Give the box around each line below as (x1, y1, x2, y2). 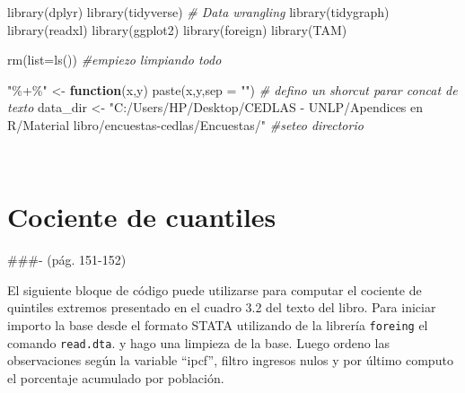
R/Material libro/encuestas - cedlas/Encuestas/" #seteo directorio (7, 115, 364, 134)
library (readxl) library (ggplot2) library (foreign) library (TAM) (7, 20, 347, 39)
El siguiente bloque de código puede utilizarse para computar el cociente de (7, 280, 422, 299)
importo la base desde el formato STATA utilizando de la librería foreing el (7, 316, 428, 335)
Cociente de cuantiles (7, 198, 276, 235)
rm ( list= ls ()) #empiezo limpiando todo (7, 50, 222, 69)
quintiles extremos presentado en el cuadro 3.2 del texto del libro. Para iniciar (7, 298, 436, 317)
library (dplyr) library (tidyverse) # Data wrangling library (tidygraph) (7, 3, 390, 21)
